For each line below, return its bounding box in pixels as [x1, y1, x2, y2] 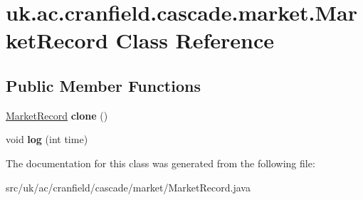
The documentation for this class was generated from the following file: [6, 155, 315, 170]
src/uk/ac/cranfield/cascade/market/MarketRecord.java [6, 179, 251, 194]
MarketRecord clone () [6, 107, 108, 122]
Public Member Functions [6, 74, 201, 96]
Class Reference [115, 26, 275, 55]
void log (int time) [6, 132, 88, 147]
